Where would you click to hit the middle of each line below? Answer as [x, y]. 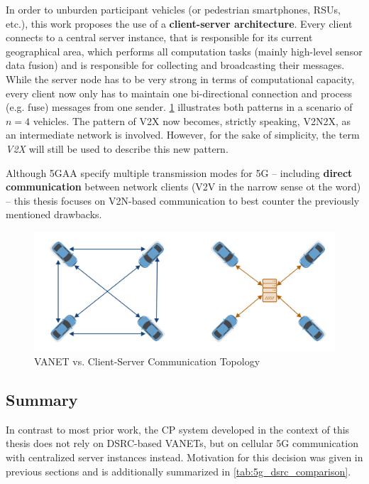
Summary [42, 399]
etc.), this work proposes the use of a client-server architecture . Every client [179, 23]
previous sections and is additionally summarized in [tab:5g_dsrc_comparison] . [178, 471]
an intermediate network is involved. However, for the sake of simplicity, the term [183, 135]
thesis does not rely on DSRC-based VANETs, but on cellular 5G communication [182, 443]
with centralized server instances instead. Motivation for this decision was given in [184, 457]
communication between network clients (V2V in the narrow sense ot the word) [183, 187]
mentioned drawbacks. [54, 214]
